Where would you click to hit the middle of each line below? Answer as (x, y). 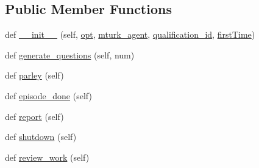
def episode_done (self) (48, 95)
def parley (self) (34, 75)
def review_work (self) (47, 157)
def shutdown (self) (41, 137)
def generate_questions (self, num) (70, 54)
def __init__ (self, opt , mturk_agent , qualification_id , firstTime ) (130, 34)
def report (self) (34, 116)
